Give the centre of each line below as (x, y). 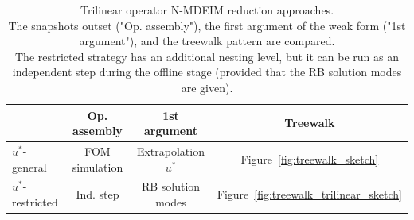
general (29, 166)
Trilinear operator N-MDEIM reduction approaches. (207, 10)
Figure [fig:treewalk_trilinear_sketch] (309, 194)
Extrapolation (170, 151)
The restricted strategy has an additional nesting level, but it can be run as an (207, 56)
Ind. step (98, 194)
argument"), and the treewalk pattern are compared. (207, 41)
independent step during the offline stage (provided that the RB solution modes (207, 72)
